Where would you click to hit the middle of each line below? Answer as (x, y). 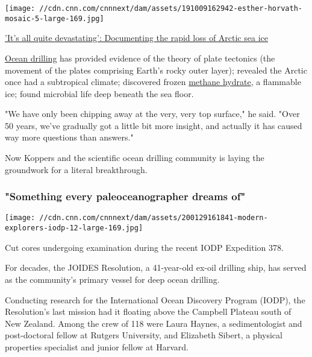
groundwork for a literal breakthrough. (76, 169)
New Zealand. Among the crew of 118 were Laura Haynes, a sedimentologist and (154, 323)
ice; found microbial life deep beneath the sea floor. (99, 93)
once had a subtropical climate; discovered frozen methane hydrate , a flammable (153, 82)
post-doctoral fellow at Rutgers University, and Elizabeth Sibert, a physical (144, 335)
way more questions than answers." (69, 137)
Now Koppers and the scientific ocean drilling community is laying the (135, 158)
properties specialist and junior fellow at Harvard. (97, 346)
